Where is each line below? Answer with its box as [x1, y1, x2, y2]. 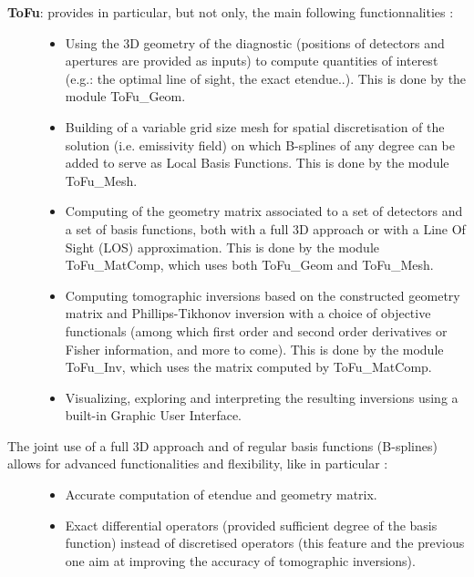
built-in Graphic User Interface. [65, 406, 242, 425]
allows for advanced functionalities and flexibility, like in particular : [7, 454, 388, 473]
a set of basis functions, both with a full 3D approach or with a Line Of [65, 219, 466, 238]
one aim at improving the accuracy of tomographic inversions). [65, 551, 416, 570]
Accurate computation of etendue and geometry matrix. [65, 485, 377, 504]
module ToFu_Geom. [65, 87, 186, 106]
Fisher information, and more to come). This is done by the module [65, 339, 444, 358]
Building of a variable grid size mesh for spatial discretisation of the [65, 117, 445, 136]
